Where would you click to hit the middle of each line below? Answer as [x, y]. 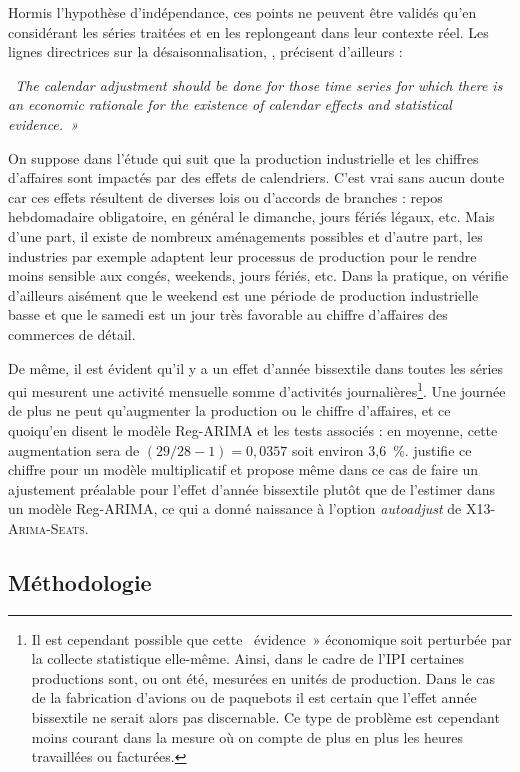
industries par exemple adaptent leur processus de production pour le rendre [242, 255]
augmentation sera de [74, 449]
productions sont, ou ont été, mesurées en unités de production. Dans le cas [263, 677]
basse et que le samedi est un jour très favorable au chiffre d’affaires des [228, 314]
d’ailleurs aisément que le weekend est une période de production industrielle [243, 294]
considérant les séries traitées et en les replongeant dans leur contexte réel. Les [248, 31]
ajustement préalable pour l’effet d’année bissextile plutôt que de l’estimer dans [252, 488]
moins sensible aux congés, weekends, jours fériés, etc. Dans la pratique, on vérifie [258, 275]
